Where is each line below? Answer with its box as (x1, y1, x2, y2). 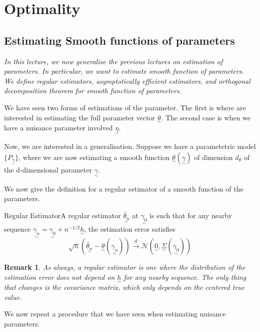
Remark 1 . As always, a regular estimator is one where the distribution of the (4, 262, 245, 272)
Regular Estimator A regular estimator (4, 210, 121, 221)
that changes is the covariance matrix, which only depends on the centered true (4, 282, 245, 292)
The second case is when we (165, 112, 251, 122)
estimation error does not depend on (4, 271, 115, 282)
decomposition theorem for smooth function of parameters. (4, 85, 181, 96)
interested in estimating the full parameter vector (4, 112, 155, 122)
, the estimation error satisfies (84, 224, 175, 234)
